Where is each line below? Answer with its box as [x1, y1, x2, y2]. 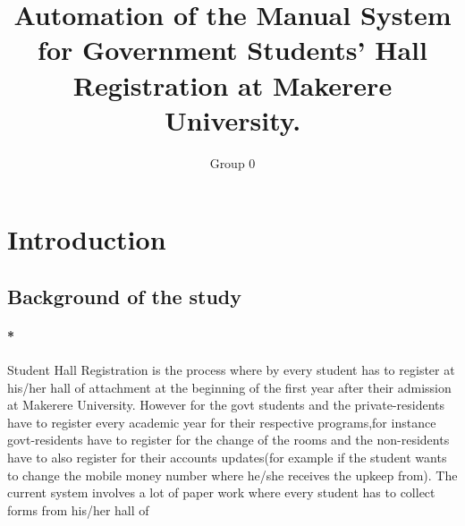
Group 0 [209, 153, 256, 172]
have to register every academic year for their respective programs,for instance [7, 412, 436, 431]
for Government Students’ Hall [38, 31, 427, 68]
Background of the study [7, 282, 242, 310]
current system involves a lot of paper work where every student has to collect [7, 483, 435, 502]
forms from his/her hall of [7, 500, 149, 519]
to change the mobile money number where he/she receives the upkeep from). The [7, 465, 458, 484]
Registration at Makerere [72, 66, 393, 103]
